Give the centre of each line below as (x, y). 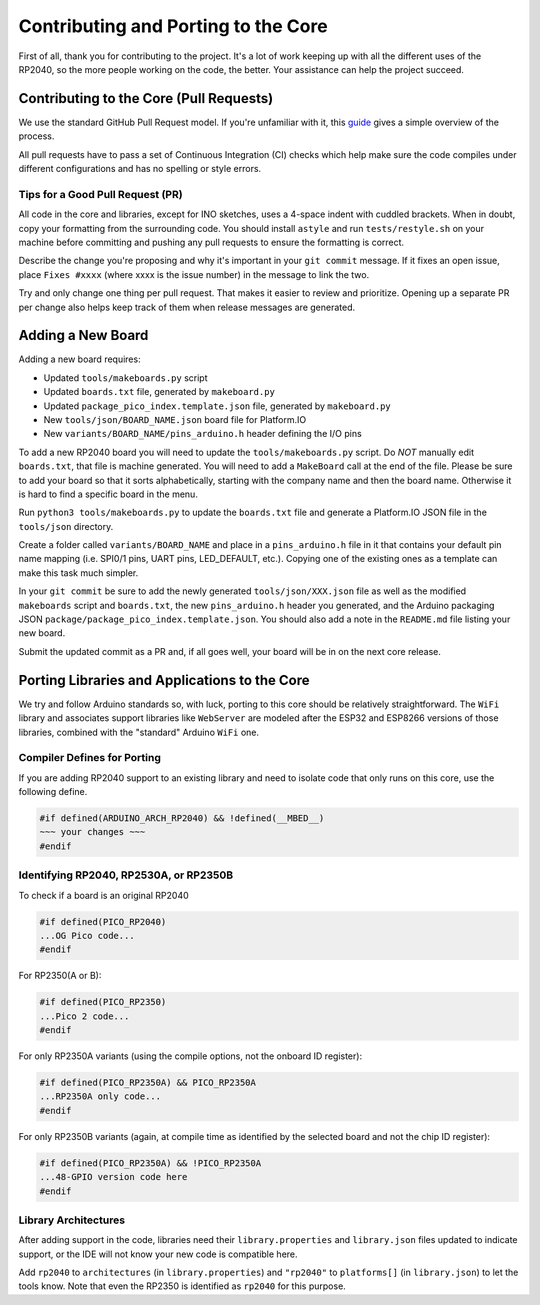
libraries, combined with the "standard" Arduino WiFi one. (139, 732)
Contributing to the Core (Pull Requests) (146, 98)
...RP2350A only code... (100, 1096)
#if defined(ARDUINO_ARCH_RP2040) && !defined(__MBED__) (182, 818)
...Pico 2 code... (84, 1016)
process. (36, 136)
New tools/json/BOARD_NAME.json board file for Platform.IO (175, 419)
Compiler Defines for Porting (90, 758)
